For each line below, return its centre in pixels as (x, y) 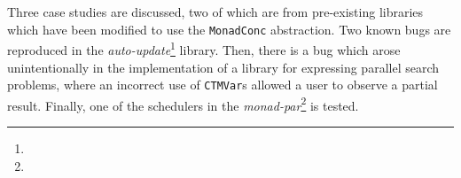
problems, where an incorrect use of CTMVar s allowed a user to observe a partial (223, 85)
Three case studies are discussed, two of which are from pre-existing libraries (215, 12)
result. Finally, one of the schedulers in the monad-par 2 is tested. (183, 104)
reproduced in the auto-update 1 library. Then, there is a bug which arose (204, 48)
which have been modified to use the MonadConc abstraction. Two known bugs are (229, 29)
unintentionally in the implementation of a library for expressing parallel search (223, 67)
